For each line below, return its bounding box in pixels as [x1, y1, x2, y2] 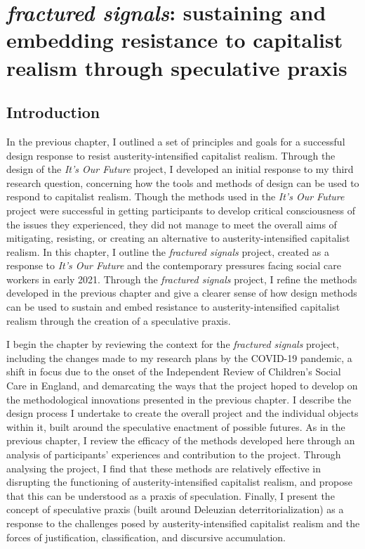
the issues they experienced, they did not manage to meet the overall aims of [6, 217, 337, 231]
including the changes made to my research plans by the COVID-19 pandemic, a [6, 350, 352, 365]
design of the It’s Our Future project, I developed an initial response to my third [6, 162, 354, 176]
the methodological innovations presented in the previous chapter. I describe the [6, 392, 352, 406]
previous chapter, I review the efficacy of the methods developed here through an [6, 433, 355, 448]
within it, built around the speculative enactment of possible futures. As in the [6, 419, 345, 434]
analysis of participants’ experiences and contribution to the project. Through [6, 447, 341, 462]
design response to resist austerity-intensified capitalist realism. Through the [6, 148, 336, 162]
